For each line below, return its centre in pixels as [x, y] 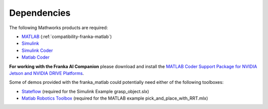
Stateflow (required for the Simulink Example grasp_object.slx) [85, 91]
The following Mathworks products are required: [59, 28]
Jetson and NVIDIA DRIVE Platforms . [47, 73]
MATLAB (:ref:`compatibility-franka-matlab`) [67, 36]
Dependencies [40, 13]
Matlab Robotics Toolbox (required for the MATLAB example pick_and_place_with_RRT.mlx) [115, 98]
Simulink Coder [37, 50]
